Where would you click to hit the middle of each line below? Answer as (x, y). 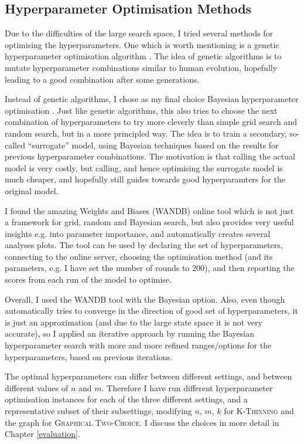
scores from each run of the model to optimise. (88, 279)
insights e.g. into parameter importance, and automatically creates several (138, 233)
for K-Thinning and (259, 411)
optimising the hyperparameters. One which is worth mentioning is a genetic (142, 44)
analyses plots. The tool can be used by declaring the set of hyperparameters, (144, 245)
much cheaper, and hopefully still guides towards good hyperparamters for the (145, 179)
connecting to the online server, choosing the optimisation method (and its (139, 256)
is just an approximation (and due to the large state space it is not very (134, 322)
